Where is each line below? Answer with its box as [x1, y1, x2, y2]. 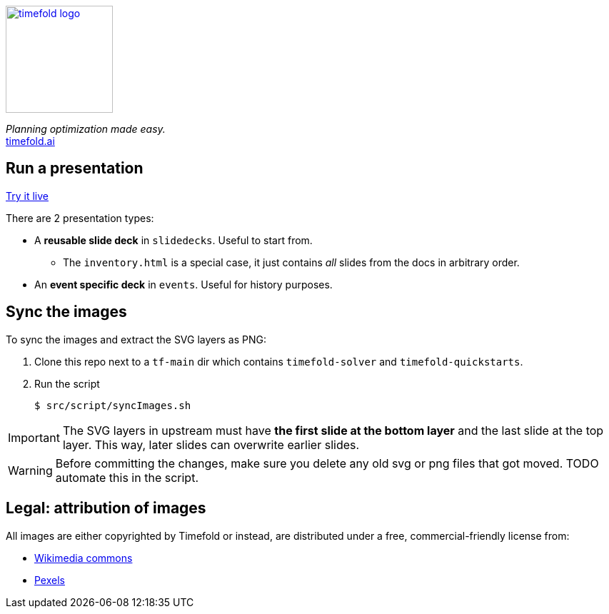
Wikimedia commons [34, 551, 133, 564]
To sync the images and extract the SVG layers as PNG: [6, 333, 266, 346]
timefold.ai [6, 135, 55, 147]
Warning [8, 463, 53, 478]
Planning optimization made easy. [6, 123, 166, 135]
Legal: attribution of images [6, 499, 206, 518]
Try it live [6, 189, 49, 202]
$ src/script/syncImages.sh [34, 399, 191, 411]
